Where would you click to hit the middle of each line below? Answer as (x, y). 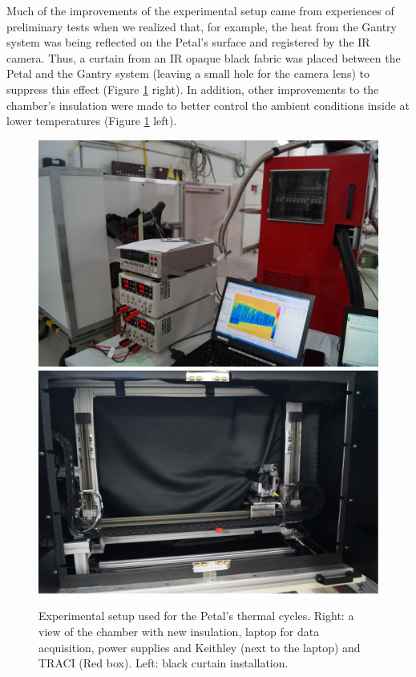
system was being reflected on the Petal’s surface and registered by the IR (188, 42)
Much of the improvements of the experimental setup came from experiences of (200, 10)
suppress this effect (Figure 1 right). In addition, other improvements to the (193, 89)
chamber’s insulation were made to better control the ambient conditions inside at (208, 105)
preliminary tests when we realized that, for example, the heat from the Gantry (202, 26)
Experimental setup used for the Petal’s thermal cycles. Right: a (196, 616)
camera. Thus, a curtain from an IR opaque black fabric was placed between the (204, 57)
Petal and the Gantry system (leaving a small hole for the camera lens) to (188, 73)
